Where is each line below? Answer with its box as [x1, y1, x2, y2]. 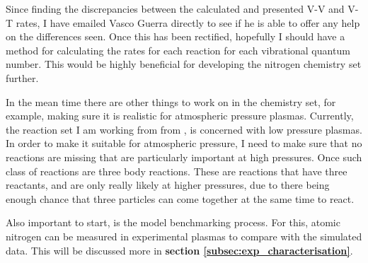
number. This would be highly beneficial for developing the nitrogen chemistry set [6, 57, 362, 71]
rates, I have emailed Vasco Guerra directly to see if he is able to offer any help [16, 15, 360, 30]
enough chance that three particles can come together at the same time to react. [6, 191, 355, 206]
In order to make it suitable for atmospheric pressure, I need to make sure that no [6, 136, 362, 151]
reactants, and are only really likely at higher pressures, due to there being [6, 177, 330, 192]
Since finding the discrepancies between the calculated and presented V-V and [6, 1, 345, 16]
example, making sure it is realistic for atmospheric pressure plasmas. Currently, [6, 108, 354, 123]
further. [6, 70, 39, 85]
